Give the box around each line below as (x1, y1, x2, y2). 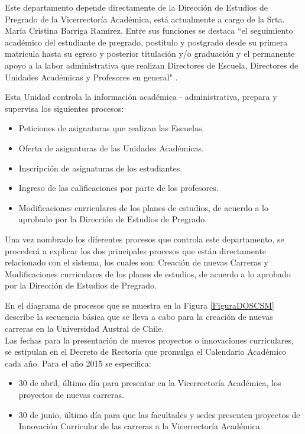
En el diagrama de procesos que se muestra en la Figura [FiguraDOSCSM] (5, 299, 274, 311)
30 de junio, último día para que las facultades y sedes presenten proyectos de (18, 408, 300, 420)
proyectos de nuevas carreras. (18, 388, 124, 401)
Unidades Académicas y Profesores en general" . (5, 70, 178, 83)
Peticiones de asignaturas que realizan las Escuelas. (18, 122, 205, 134)
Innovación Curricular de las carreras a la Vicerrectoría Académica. (18, 420, 262, 432)
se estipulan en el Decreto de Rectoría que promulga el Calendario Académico (5, 345, 287, 358)
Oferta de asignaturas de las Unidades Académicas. (18, 141, 204, 154)
